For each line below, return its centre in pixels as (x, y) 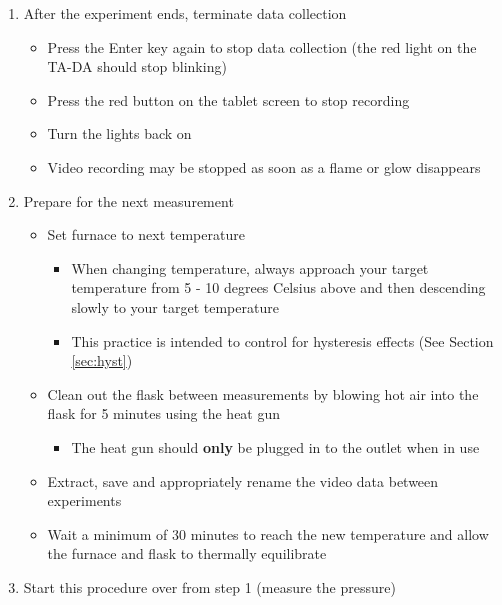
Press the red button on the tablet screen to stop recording (228, 99)
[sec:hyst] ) (102, 360)
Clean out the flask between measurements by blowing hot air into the (263, 393)
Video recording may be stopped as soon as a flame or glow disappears (264, 166)
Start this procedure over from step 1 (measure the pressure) (209, 586)
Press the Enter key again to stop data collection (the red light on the (262, 46)
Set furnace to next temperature (146, 234)
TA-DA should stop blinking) (137, 66)
